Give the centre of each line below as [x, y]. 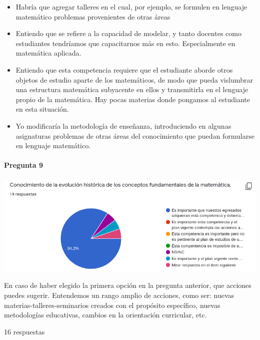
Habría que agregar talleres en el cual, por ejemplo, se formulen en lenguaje [131, 7]
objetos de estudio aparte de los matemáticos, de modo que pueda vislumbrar [134, 79]
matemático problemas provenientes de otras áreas [93, 16]
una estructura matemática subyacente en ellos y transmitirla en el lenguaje [132, 89]
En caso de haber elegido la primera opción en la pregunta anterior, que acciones [128, 285]
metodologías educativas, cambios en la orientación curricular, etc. [105, 315]
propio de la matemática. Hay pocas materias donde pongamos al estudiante [133, 99]
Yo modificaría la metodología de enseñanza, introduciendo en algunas [123, 125]
